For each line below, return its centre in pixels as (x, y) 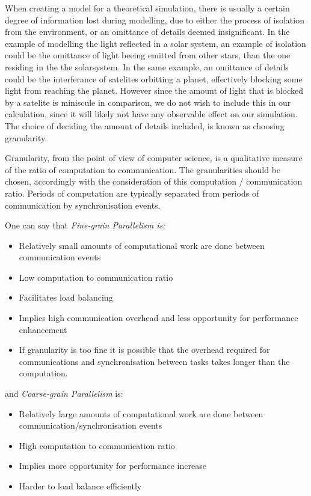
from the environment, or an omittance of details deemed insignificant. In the (147, 32)
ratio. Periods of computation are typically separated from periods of (132, 193)
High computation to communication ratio (97, 445)
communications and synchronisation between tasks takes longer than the (154, 361)
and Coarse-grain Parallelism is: (64, 393)
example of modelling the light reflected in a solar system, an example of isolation (155, 43)
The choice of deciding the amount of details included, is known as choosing (145, 125)
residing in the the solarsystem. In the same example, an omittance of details (147, 66)
